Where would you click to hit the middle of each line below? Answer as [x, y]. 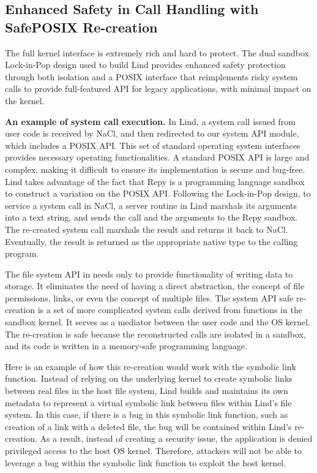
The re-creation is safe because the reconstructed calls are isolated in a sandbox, [155, 334]
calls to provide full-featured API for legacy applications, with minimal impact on [158, 89]
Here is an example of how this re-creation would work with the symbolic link [151, 366]
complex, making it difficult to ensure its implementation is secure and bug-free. [155, 169]
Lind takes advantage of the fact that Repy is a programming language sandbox [155, 181]
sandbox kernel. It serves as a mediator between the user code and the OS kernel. [158, 322]
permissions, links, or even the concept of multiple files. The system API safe [149, 297]
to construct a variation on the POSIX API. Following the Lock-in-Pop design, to [158, 193]
